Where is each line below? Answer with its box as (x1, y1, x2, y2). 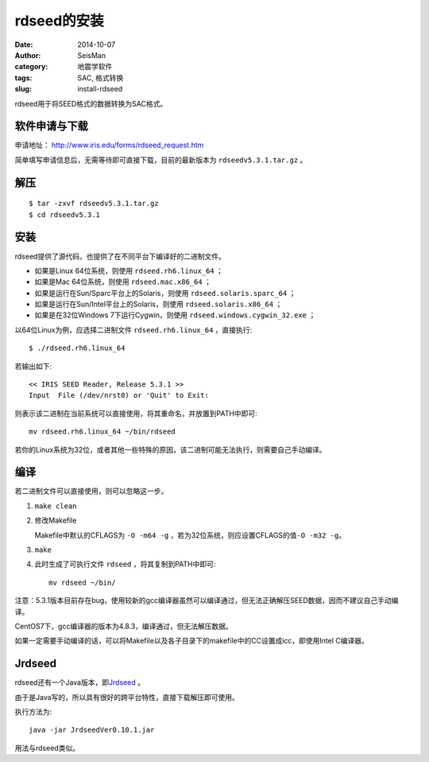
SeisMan (77, 50, 106, 60)
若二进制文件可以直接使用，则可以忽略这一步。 (14, 486, 168, 496)
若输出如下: (14, 361, 52, 371)
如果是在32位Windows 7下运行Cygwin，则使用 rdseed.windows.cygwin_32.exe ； (34, 310, 316, 320)
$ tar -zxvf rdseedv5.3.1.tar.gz (29, 199, 159, 208)
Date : (14, 40, 33, 49)
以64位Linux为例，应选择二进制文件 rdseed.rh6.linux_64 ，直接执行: (14, 325, 253, 334)
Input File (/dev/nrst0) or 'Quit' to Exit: (29, 391, 210, 400)
